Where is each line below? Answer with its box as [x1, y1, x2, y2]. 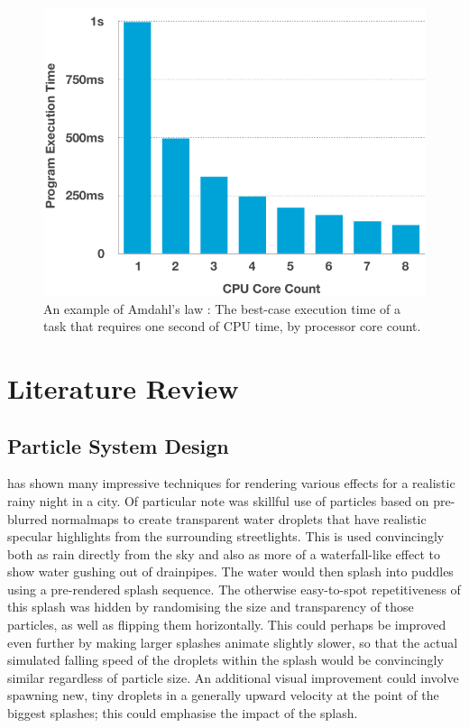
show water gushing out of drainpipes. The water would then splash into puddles [7, 562, 454, 581]
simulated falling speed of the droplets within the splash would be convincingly [7, 650, 444, 669]
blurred [7, 509, 48, 528]
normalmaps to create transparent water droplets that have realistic [51, 509, 427, 528]
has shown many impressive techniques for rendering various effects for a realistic [7, 474, 455, 493]
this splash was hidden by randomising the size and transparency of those [7, 597, 414, 616]
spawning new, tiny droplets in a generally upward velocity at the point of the [7, 686, 439, 705]
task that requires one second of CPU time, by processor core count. [43, 317, 421, 336]
